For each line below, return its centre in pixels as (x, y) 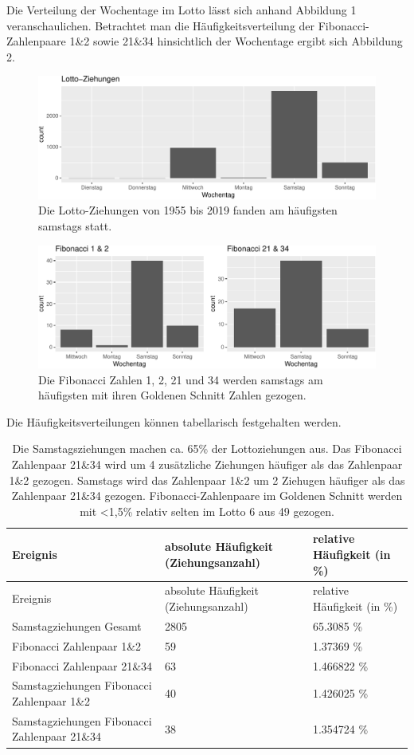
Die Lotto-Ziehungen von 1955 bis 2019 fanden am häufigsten (188, 210)
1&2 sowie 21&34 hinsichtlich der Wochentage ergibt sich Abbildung (236, 41)
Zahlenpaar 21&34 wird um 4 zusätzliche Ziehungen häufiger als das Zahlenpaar (207, 464)
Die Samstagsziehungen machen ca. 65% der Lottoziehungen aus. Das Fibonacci (207, 448)
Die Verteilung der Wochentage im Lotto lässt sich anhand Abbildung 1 (182, 10)
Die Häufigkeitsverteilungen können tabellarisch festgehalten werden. (174, 421)
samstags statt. (75, 226)
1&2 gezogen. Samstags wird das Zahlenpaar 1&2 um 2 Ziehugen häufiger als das (207, 480)
